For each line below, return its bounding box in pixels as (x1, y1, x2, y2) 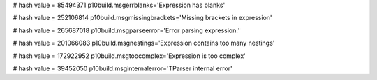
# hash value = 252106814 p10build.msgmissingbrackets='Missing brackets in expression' (13, 14, 272, 22)
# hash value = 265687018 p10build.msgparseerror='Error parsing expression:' (13, 26, 240, 34)
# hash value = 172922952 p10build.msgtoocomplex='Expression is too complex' (13, 52, 246, 60)
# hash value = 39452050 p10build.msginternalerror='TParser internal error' (13, 64, 233, 72)
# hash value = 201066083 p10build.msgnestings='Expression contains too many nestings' (13, 39, 275, 48)
